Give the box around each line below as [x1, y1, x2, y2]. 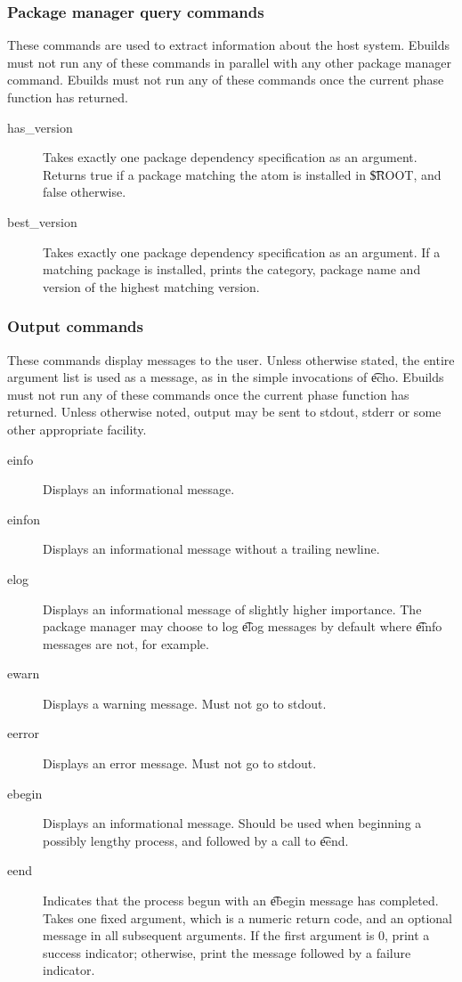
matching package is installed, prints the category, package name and [43, 260, 421, 279]
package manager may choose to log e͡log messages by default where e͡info [43, 617, 442, 636]
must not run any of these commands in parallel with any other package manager [7, 53, 451, 71]
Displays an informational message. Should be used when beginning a [43, 814, 422, 832]
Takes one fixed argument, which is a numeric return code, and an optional [43, 908, 452, 927]
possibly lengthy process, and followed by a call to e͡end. [43, 831, 349, 849]
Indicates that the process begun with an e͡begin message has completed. [43, 891, 439, 910]
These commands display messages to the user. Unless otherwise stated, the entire [7, 350, 455, 369]
